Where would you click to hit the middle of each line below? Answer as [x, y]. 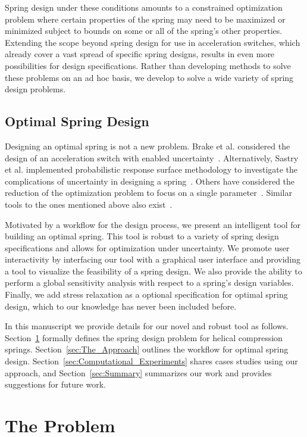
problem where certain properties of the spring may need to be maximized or [145, 19]
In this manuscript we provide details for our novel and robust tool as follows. [147, 326]
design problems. [35, 89]
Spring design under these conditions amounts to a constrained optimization [144, 7]
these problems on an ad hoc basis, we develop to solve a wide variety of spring [149, 77]
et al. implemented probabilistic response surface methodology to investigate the [151, 169]
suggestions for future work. [55, 384]
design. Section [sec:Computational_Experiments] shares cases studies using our [151, 361]
